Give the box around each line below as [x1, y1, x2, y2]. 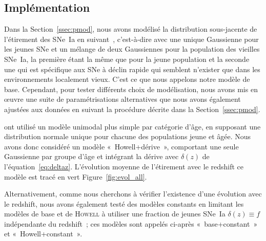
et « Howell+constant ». [4, 228, 83, 239]
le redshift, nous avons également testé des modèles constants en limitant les [4, 198, 244, 209]
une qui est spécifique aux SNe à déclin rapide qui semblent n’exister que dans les [4, 63, 260, 74]
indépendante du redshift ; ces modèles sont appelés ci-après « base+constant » [4, 218, 258, 229]
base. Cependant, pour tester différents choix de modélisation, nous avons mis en [4, 83, 258, 94]
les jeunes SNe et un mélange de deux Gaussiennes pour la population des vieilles [4, 43, 260, 54]
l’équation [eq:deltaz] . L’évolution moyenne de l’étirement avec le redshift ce [4, 161, 244, 171]
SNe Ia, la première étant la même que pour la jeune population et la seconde [4, 53, 250, 64]
